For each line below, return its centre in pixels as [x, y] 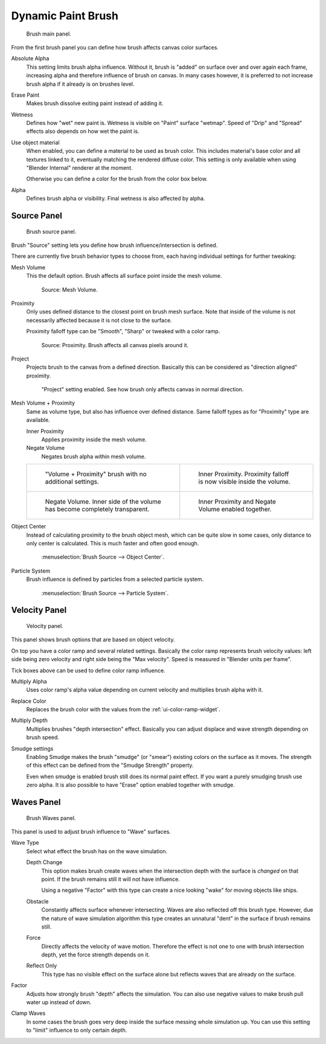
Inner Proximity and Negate [237, 502]
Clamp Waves [28, 1013]
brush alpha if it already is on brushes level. [81, 84]
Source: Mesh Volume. [69, 289]
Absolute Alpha [30, 59]
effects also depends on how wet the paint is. [83, 131]
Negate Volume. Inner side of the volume [103, 502]
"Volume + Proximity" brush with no [96, 474]
